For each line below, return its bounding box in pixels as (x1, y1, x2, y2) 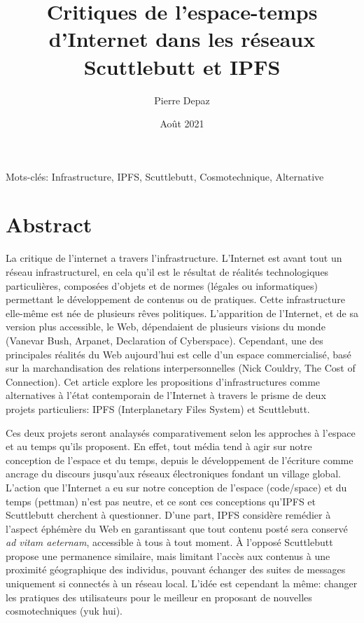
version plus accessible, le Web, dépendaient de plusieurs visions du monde (6, 319, 325, 334)
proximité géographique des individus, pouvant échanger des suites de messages (6, 562, 346, 577)
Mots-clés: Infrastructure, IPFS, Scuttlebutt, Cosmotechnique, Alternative (6, 169, 324, 183)
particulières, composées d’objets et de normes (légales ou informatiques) (6, 278, 318, 293)
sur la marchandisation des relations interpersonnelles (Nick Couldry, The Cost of (6, 360, 356, 375)
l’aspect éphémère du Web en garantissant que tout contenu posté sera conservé (6, 521, 348, 535)
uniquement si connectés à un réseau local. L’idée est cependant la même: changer (6, 576, 358, 591)
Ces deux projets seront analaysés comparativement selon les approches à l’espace (6, 425, 356, 440)
